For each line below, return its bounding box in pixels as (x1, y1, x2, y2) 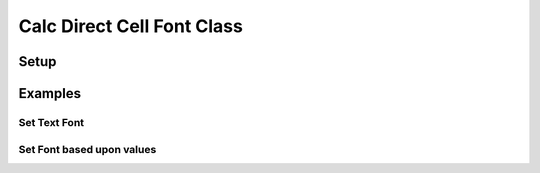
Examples (18, 85, 82, 102)
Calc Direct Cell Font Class (18, 15, 244, 37)
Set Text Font (18, 115, 85, 129)
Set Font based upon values (18, 142, 157, 156)
